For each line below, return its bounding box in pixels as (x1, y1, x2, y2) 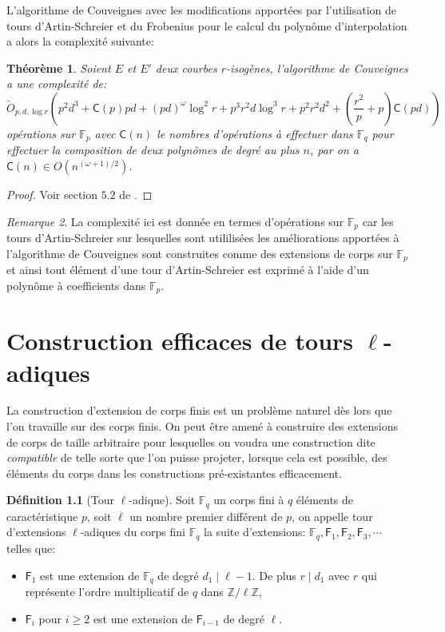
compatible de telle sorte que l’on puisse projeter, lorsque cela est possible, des (6, 449, 387, 466)
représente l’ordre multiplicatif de (25, 582, 189, 599)
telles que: (6, 539, 56, 556)
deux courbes (155, 59, 217, 76)
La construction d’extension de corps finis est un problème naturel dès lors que (6, 402, 392, 419)
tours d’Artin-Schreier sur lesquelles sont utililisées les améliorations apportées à (6, 229, 399, 246)
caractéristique (6, 507, 78, 524)
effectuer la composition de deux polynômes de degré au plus (6, 141, 300, 158)
